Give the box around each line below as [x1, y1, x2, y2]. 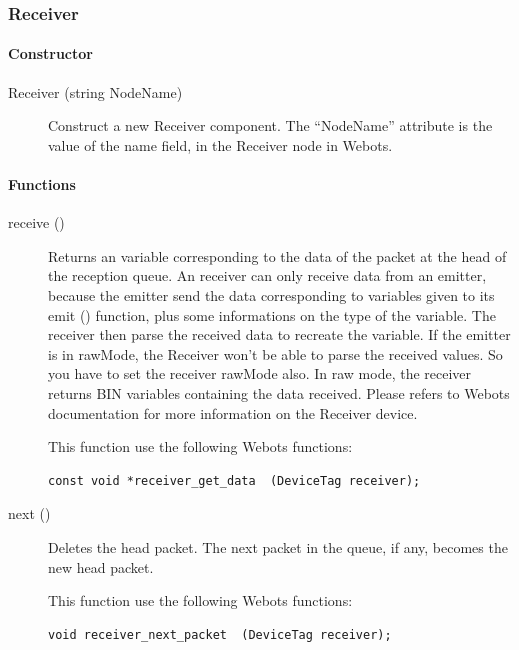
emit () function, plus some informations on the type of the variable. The [48, 304, 496, 325]
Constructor [8, 43, 93, 64]
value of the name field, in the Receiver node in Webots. [48, 134, 393, 155]
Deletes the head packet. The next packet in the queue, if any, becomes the [48, 536, 508, 557]
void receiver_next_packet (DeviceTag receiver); [48, 627, 392, 642]
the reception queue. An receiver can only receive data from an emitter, [48, 265, 487, 286]
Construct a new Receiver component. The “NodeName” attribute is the [48, 115, 493, 136]
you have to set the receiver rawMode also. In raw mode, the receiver [48, 363, 472, 384]
